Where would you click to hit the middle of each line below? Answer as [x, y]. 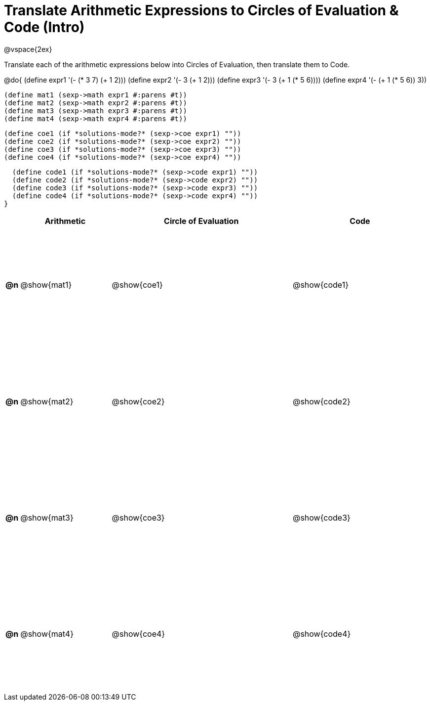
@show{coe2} [138, 401]
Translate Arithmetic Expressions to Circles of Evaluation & [201, 10]
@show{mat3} [47, 518]
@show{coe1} [137, 285]
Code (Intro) [44, 27]
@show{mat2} [47, 401]
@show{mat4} [47, 634]
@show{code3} [321, 518]
